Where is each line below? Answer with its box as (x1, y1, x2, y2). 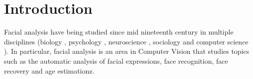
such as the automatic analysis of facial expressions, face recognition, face (4, 55, 228, 66)
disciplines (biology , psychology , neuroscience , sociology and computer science (4, 36, 249, 46)
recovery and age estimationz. (4, 65, 95, 76)
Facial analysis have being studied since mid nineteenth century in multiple (4, 27, 234, 37)
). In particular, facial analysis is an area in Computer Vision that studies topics (4, 46, 250, 56)
